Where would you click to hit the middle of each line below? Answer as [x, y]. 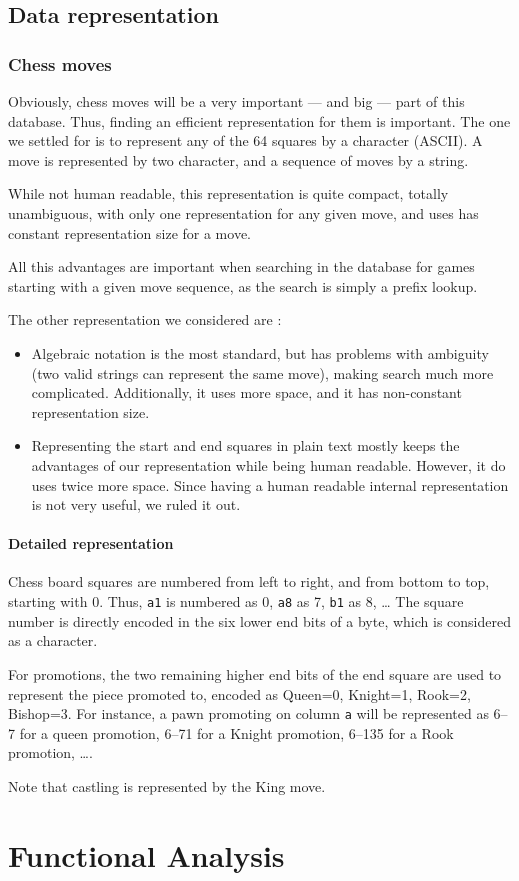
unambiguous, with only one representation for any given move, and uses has [243, 212]
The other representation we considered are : [145, 319]
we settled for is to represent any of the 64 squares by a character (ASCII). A [245, 140]
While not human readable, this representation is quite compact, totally [228, 193]
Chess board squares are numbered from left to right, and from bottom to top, [249, 581]
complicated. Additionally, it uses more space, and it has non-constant [246, 392]
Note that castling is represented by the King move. [167, 785]
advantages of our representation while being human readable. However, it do [268, 464]
